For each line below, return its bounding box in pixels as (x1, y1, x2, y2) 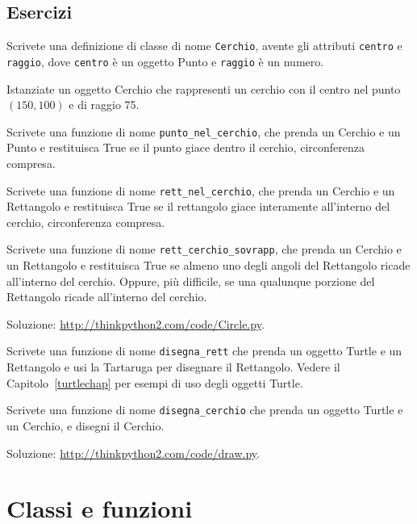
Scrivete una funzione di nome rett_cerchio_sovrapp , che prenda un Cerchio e (6, 241, 402, 258)
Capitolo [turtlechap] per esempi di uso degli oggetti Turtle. (6, 374, 303, 391)
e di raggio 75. (69, 96, 140, 113)
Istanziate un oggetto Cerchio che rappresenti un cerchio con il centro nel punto (6, 80, 401, 97)
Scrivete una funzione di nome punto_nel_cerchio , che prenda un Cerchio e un (6, 123, 401, 140)
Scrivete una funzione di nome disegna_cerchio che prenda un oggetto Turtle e (6, 401, 403, 418)
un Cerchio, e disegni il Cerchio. (6, 417, 165, 434)
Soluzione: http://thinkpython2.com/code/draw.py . (6, 444, 260, 461)
